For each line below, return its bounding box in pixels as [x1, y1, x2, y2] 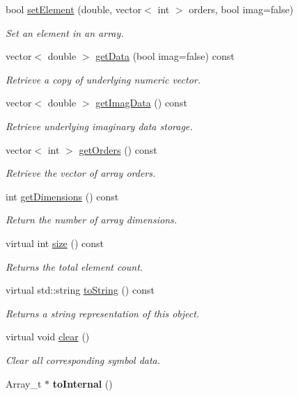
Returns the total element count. [6, 259, 143, 274]
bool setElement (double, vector [6, 2, 142, 16]
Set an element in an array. [6, 25, 124, 40]
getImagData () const [95, 95, 187, 110]
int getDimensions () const [6, 189, 119, 203]
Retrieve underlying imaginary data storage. [6, 118, 193, 133]
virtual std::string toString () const [6, 283, 155, 297]
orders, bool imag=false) [189, 2, 294, 16]
